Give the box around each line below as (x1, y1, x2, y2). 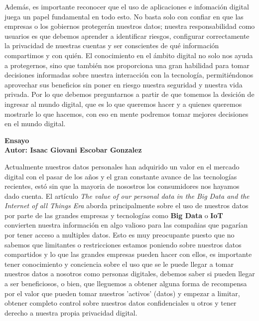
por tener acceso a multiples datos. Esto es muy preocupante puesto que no (4, 230, 235, 240)
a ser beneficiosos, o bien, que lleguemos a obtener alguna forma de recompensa (4, 278, 247, 289)
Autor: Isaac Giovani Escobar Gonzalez (4, 145, 142, 155)
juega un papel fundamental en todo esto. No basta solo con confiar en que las (4, 11, 244, 21)
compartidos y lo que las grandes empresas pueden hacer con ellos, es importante (4, 249, 252, 259)
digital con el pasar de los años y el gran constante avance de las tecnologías (4, 171, 237, 181)
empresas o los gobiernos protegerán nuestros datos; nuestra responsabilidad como (4, 21, 255, 31)
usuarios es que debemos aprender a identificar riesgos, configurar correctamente (4, 30, 250, 41)
